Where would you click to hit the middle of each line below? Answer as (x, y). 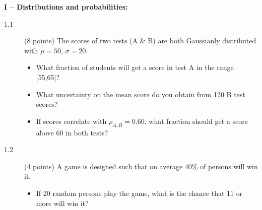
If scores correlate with (71, 121)
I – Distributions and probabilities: (66, 7)
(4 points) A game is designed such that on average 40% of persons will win (141, 166)
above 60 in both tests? (72, 132)
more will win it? (62, 203)
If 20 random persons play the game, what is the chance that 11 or (139, 193)
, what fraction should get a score (196, 121)
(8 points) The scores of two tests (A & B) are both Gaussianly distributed (140, 41)
